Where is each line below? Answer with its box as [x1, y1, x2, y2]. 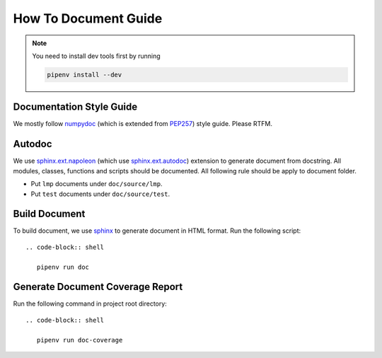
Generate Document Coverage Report [13, 281, 183, 293]
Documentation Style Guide [13, 101, 138, 113]
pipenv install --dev [47, 71, 122, 79]
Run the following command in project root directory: [13, 299, 168, 308]
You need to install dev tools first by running [32, 52, 161, 60]
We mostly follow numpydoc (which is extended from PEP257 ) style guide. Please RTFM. [13, 120, 272, 128]
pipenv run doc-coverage [36, 336, 123, 344]
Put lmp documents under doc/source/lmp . [30, 180, 163, 188]
